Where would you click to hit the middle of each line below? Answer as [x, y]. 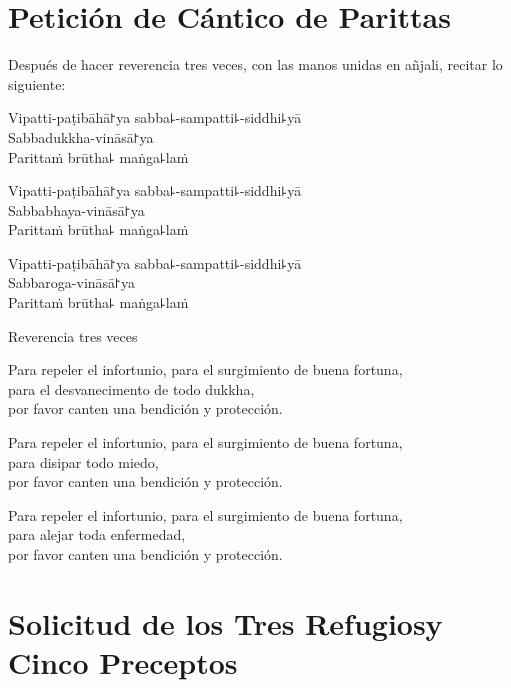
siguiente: [37, 83]
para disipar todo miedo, [83, 461]
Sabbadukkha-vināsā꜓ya [81, 136]
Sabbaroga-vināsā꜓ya [71, 282]
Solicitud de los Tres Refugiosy [225, 622]
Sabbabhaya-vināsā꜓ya [76, 209]
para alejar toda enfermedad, [97, 534]
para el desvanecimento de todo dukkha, [131, 388]
